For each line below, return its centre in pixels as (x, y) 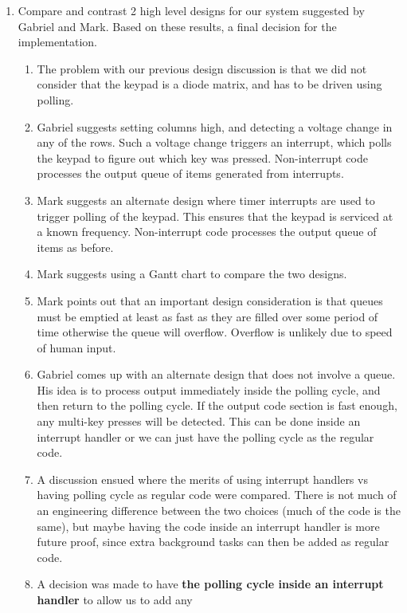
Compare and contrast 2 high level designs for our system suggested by (191, 10)
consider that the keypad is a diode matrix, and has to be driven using (209, 84)
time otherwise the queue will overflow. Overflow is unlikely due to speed (215, 332)
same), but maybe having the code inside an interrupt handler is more (208, 526)
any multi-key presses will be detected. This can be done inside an (199, 421)
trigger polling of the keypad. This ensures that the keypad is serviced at (215, 216)
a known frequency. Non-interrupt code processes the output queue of (207, 232)
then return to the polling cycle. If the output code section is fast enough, (217, 405)
